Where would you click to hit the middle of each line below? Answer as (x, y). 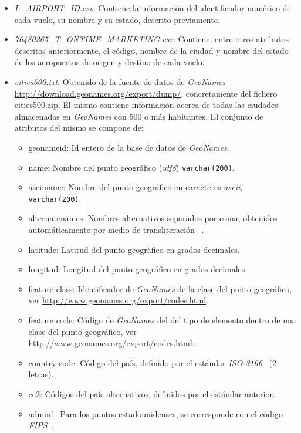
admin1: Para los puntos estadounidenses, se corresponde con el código (155, 413)
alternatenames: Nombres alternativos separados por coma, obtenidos (153, 218)
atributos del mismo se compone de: (79, 128)
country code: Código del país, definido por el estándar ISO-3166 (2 (152, 362)
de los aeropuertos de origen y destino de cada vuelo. (109, 62)
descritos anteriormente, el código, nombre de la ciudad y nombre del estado (151, 50)
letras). (41, 374)
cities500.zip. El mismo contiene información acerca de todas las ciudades (146, 105)
